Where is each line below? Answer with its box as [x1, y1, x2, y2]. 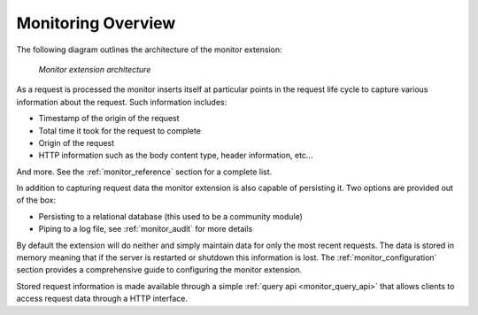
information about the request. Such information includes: [16, 96, 227, 107]
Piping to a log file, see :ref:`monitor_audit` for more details [38, 224, 253, 234]
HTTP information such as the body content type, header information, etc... [38, 150, 313, 161]
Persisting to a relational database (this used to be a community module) [38, 211, 303, 221]
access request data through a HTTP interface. [16, 293, 189, 304]
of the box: [16, 195, 57, 205]
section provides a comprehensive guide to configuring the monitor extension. [16, 265, 303, 275]
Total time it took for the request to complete [38, 125, 201, 136]
